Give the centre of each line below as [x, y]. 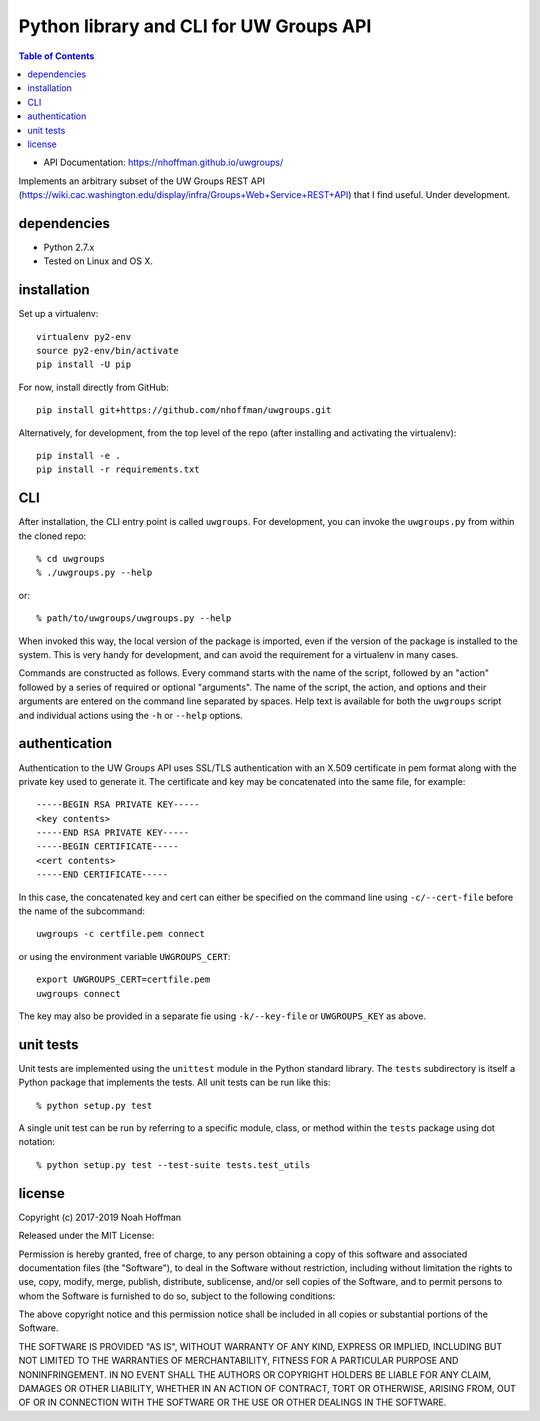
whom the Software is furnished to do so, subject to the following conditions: [177, 1296]
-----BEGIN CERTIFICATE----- [107, 846]
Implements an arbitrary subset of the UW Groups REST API [141, 181]
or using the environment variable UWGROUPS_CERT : [124, 956]
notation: [36, 1142]
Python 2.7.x [69, 247]
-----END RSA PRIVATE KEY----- [113, 833]
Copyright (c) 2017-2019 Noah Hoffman [100, 1217]
